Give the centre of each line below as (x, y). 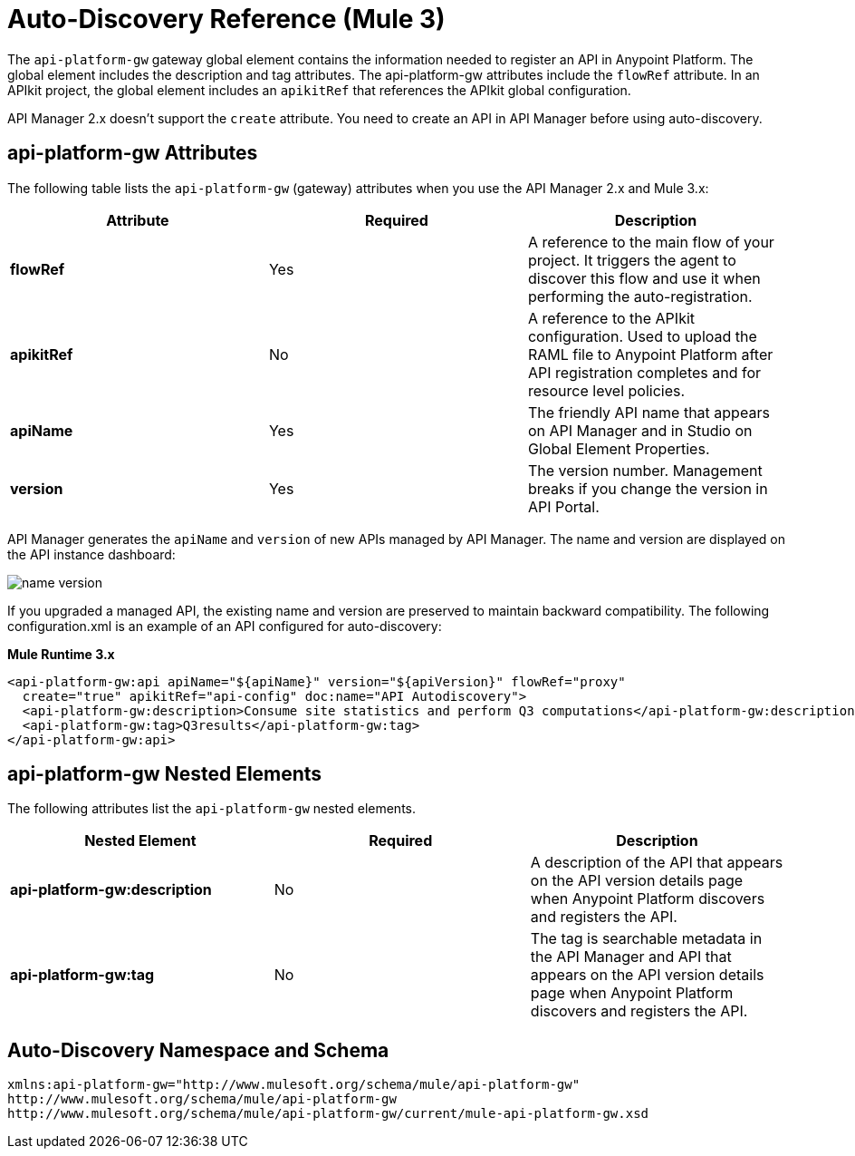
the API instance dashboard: (91, 554)
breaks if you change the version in (648, 488)
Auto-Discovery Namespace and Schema (198, 1050)
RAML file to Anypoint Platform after (650, 354)
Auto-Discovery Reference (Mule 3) (226, 19)
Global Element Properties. (619, 448)
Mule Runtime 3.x (61, 654)
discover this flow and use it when (644, 278)
